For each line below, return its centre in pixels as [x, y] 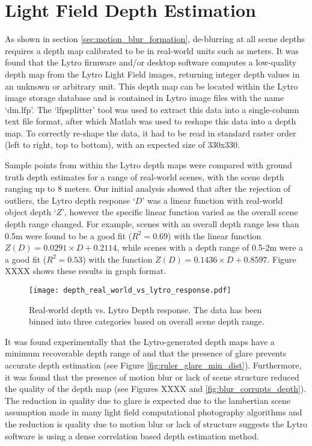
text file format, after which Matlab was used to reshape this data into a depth [151, 121]
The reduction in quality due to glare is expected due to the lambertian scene [148, 400]
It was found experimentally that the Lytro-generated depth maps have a [140, 341]
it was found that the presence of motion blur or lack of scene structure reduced [152, 377]
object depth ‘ [31, 212]
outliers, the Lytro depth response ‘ [70, 200]
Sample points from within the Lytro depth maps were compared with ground [148, 165]
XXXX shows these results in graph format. [86, 271]
